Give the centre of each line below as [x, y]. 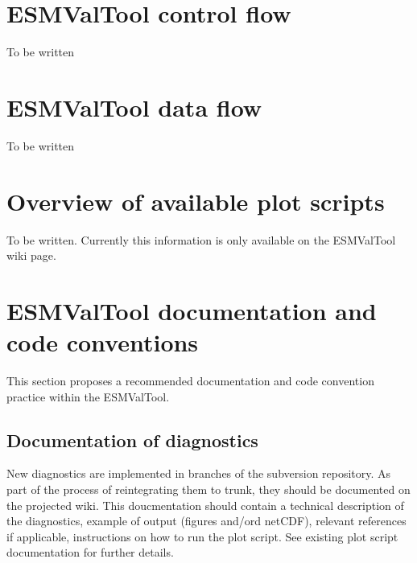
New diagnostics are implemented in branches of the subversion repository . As [199, 473]
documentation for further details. [90, 552]
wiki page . [31, 255]
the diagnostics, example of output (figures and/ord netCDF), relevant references [206, 521]
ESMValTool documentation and [192, 310]
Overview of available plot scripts [196, 201]
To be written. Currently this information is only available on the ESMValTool [201, 239]
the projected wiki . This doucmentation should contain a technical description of [205, 505]
